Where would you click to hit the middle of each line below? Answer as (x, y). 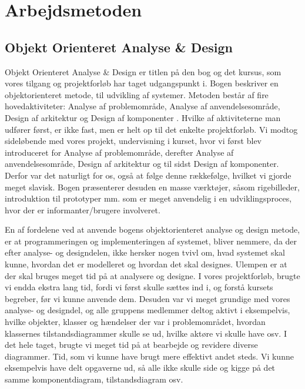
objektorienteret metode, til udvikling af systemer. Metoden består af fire (137, 94)
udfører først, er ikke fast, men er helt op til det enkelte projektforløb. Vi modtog (151, 129)
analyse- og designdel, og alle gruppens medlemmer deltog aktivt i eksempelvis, (148, 310)
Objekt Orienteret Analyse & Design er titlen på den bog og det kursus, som (143, 71)
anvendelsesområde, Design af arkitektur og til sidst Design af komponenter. (142, 164)
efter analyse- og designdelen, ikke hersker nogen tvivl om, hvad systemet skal (145, 252)
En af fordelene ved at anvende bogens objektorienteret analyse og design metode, (152, 229)
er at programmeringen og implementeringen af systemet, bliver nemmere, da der (151, 241)
